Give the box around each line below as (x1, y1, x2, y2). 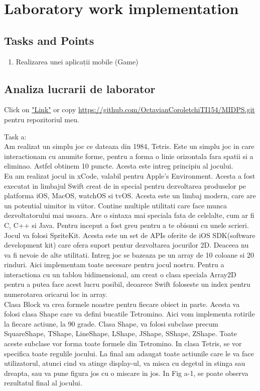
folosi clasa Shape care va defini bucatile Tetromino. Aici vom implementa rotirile (4, 308, 255, 319)
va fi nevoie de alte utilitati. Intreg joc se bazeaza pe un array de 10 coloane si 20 (4, 249, 254, 260)
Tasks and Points (4, 32, 94, 48)
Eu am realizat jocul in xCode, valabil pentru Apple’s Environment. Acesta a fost (4, 170, 255, 181)
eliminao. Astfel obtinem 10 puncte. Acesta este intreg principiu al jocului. (4, 161, 233, 171)
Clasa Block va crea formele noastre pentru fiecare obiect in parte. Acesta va (4, 298, 240, 309)
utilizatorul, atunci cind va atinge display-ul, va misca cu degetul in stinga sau (4, 358, 245, 368)
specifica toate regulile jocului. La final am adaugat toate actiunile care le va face (4, 348, 254, 358)
